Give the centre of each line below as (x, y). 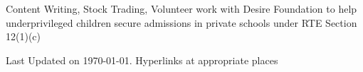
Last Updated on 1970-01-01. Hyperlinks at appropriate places (142, 60)
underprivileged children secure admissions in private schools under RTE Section (181, 22)
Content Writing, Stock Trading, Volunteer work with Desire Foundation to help (181, 8)
